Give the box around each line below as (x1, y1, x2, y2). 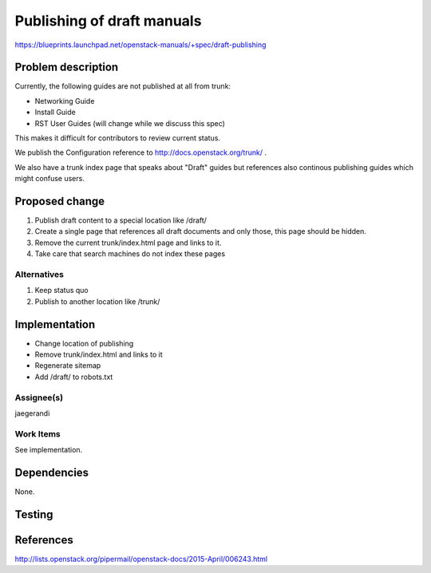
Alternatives (14, 269, 64, 280)
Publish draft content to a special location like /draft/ (34, 215, 208, 225)
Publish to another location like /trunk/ (34, 296, 160, 306)
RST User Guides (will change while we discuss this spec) (34, 118, 225, 128)
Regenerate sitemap (34, 361, 101, 370)
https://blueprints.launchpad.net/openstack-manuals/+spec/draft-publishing (14, 40, 267, 49)
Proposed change (14, 195, 105, 207)
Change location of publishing (34, 338, 134, 348)
